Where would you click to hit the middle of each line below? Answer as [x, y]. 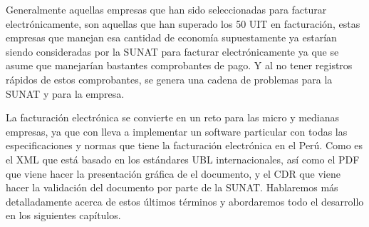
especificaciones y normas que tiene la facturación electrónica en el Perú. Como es [184, 145]
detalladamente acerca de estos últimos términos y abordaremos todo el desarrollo [185, 201]
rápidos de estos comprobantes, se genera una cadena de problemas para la [169, 79]
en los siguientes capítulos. [63, 215]
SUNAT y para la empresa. [65, 93]
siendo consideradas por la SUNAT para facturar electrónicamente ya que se [172, 51]
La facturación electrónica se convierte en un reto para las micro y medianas [173, 117]
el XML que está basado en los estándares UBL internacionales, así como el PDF [183, 159]
